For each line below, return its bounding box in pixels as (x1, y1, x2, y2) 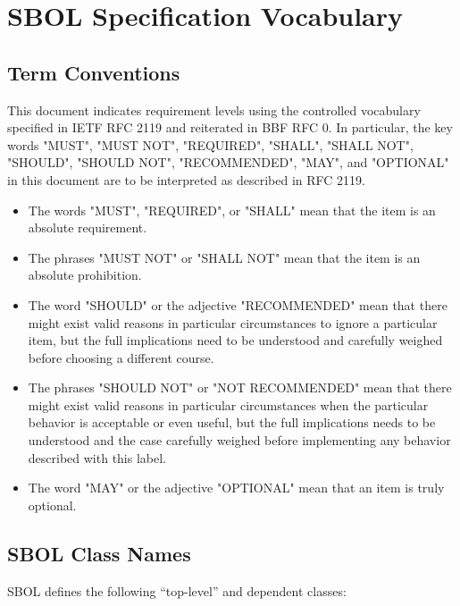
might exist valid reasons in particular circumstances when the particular (28, 395, 429, 414)
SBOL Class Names (7, 539, 191, 567)
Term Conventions (7, 58, 180, 86)
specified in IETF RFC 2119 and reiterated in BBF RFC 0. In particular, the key (7, 118, 453, 137)
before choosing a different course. (28, 348, 214, 366)
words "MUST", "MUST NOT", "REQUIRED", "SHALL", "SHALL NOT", (7, 135, 414, 154)
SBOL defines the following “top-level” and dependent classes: (7, 581, 347, 600)
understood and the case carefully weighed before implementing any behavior (28, 431, 451, 450)
